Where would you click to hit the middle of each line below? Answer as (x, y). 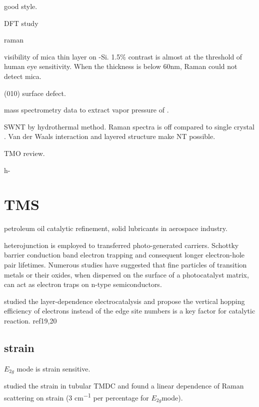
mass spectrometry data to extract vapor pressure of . (86, 110)
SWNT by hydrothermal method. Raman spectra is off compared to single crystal (129, 126)
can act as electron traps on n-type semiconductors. (83, 284)
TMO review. (24, 153)
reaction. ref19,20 (30, 320)
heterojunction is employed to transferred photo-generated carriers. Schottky (121, 245)
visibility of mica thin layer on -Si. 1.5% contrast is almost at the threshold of (123, 56)
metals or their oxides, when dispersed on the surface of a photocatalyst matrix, (126, 274)
